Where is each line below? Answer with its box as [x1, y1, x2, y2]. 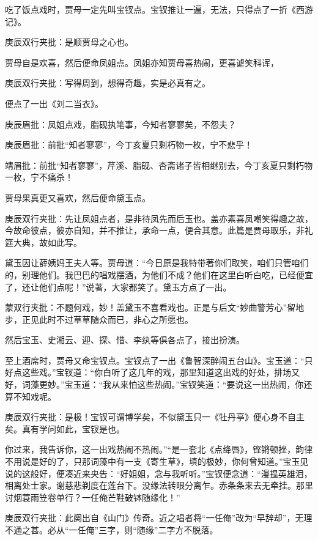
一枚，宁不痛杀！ [5, 171, 73, 183]
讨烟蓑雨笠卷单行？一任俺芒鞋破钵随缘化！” [5, 490, 180, 503]
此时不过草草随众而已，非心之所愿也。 [39, 313, 193, 325]
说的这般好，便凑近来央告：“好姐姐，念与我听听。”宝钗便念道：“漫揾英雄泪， [5, 467, 312, 479]
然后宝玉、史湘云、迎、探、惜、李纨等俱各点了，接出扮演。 [5, 333, 245, 346]
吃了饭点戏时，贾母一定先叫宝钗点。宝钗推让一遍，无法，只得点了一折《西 [5, 3, 305, 15]
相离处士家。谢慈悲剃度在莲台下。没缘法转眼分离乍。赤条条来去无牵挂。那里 [5, 479, 313, 492]
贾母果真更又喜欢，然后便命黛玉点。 [5, 191, 150, 204]
